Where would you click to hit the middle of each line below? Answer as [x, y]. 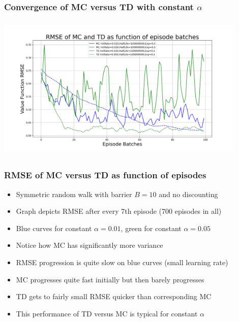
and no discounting [188, 194]
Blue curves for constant [54, 228]
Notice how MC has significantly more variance [89, 245]
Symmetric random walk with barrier [74, 194]
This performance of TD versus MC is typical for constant [107, 313]
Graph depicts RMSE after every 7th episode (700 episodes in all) [119, 211]
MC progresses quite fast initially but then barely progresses [110, 279]
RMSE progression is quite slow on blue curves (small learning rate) [122, 262]
